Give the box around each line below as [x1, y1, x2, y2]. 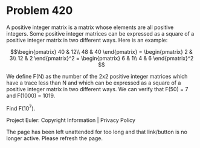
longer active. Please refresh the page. [6, 134, 103, 142]
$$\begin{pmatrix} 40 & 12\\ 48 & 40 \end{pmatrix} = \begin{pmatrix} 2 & [10, 48, 193, 55]
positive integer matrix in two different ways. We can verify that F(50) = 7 [6, 85, 189, 92]
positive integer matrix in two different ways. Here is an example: [6, 36, 168, 43]
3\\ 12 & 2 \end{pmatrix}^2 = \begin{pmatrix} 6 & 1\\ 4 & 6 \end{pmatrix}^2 [9, 54, 194, 62]
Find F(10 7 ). [6, 103, 36, 112]
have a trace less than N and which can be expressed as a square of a [6, 79, 181, 86]
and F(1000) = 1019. [6, 92, 56, 99]
